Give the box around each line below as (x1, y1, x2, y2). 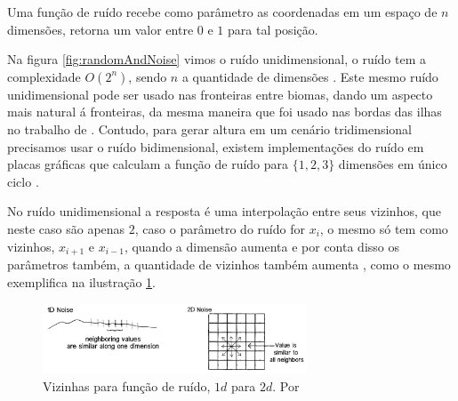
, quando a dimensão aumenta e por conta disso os (124, 237, 399, 255)
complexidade (7, 67, 81, 85)
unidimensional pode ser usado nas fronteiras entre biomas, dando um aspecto (7, 84, 433, 103)
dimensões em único (338, 155, 447, 173)
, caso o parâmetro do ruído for (134, 219, 305, 237)
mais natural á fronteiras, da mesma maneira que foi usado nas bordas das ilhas (7, 102, 442, 121)
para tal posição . (228, 20, 318, 38)
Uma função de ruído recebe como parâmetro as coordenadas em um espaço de (7, 3, 438, 20)
